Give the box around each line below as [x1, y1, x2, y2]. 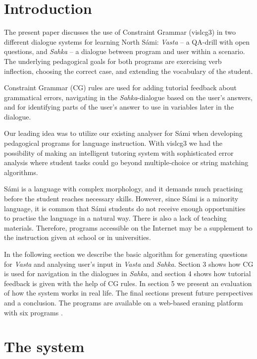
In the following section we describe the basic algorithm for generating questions [4, 249, 248, 259]
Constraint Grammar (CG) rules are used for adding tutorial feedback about [4, 82, 237, 93]
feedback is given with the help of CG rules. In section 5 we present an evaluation [4, 278, 252, 288]
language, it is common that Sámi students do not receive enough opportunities [4, 203, 246, 213]
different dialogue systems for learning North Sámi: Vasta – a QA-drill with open [4, 36, 250, 47]
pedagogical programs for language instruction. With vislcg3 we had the [4, 138, 223, 148]
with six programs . [4, 307, 63, 317]
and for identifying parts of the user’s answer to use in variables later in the [4, 102, 234, 112]
